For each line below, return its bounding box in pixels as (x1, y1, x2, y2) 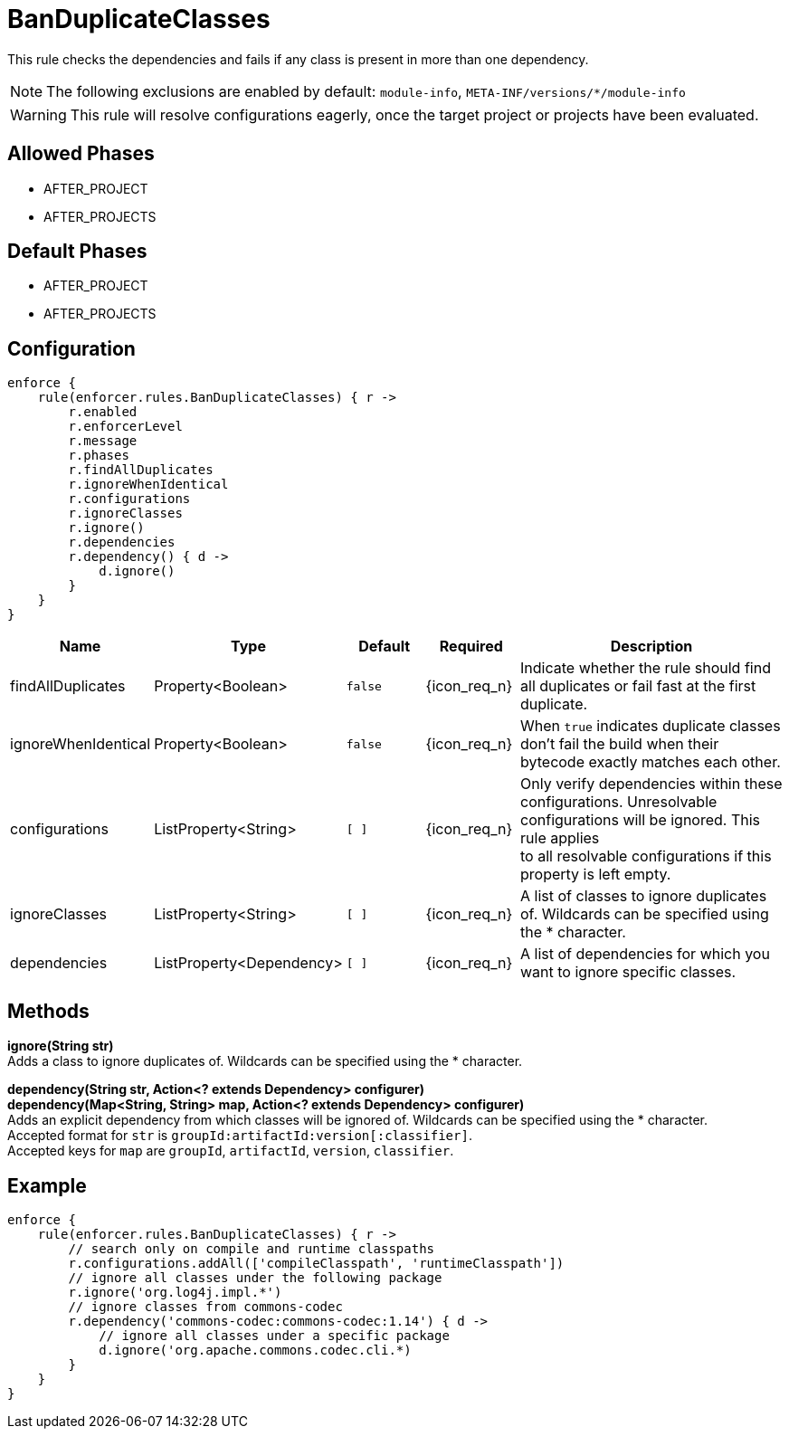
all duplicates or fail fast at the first (520, 677, 756, 696)
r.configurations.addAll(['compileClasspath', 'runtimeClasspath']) (68, 1255, 565, 1270)
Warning (10, 105, 67, 124)
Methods (7, 999, 90, 1022)
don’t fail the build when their (520, 735, 719, 754)
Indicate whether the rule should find (520, 659, 771, 678)
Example (7, 1174, 87, 1197)
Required (439, 637, 503, 656)
